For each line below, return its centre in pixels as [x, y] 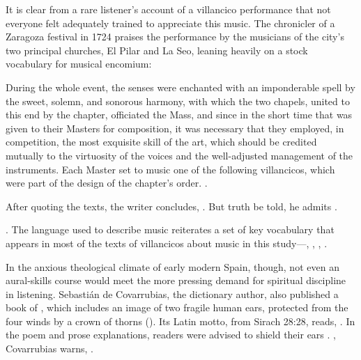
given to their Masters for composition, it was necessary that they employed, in [175, 128]
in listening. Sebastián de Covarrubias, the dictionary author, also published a [172, 294]
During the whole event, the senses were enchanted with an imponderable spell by [180, 87]
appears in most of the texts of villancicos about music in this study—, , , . [167, 243]
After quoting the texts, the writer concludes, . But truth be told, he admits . [171, 206]
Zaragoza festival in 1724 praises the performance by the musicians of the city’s [175, 37]
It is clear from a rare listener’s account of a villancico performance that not [168, 9]
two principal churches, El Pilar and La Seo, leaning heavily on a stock [157, 50]
